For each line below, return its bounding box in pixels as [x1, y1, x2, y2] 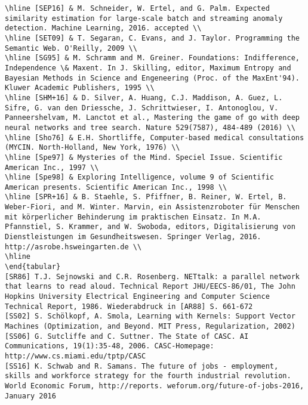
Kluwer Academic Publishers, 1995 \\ [5, 84, 155, 92]
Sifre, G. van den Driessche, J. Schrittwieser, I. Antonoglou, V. [5, 103, 279, 112]
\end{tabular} [5, 262, 61, 271]
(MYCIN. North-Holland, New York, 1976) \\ [5, 143, 180, 152]
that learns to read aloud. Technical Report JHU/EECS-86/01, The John [5, 282, 295, 291]
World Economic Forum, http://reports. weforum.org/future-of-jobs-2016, [5, 381, 304, 390]
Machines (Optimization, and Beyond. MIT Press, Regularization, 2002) [5, 322, 295, 330]
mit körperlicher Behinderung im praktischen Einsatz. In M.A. [5, 212, 261, 221]
